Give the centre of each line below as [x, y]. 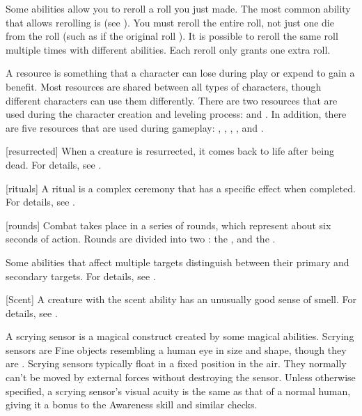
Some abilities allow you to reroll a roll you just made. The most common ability [178, 8]
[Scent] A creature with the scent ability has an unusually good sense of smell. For [181, 299]
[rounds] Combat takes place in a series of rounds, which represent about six [168, 225]
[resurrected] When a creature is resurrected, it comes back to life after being [170, 151]
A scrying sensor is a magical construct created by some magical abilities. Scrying [180, 336]
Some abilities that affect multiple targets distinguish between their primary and [178, 262]
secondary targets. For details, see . [81, 276]
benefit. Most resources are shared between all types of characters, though [164, 86]
